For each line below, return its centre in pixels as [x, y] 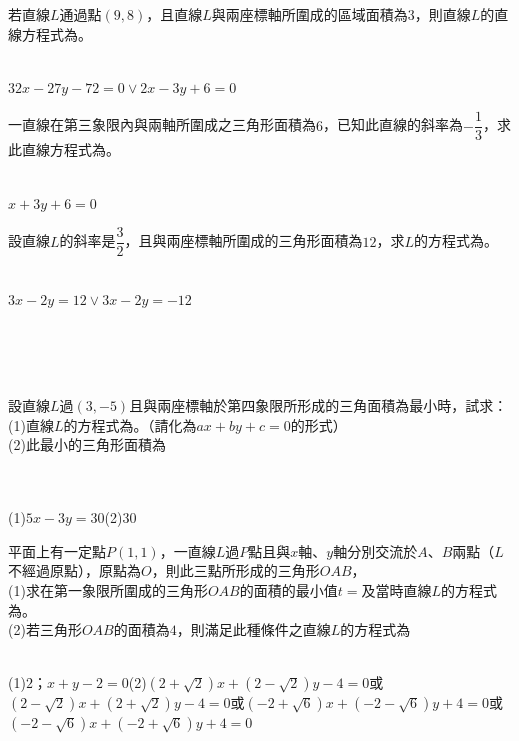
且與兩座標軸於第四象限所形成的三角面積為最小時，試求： [318, 405]
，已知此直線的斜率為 [393, 124]
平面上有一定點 [57, 550]
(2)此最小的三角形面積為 [87, 444]
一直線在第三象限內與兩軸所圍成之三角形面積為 [162, 124]
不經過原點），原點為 [74, 570]
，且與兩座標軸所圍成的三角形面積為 [243, 240]
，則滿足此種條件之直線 [253, 629]
